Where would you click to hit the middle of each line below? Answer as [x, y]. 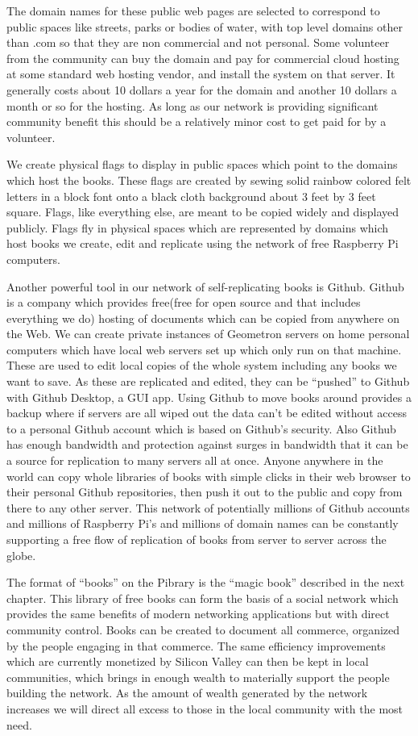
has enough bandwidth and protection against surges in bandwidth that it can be [207, 444]
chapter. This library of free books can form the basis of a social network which [203, 598]
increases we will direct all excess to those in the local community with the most [205, 708]
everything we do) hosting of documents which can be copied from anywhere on [203, 318]
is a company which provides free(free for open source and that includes [184, 302]
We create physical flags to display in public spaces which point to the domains [202, 164]
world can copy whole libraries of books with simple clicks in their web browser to [209, 476]
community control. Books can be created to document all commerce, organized [203, 629]
